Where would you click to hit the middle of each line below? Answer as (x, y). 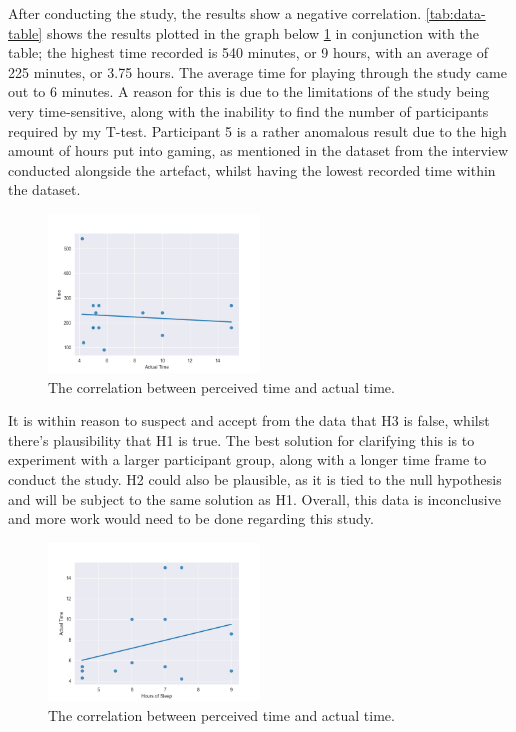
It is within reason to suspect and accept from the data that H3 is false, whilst (249, 420)
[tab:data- (455, 13)
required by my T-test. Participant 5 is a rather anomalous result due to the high (257, 130)
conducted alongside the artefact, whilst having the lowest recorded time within (252, 169)
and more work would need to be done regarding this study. (191, 518)
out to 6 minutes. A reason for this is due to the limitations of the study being (249, 91)
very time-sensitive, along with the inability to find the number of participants (248, 110)
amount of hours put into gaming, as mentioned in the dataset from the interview (258, 150)
